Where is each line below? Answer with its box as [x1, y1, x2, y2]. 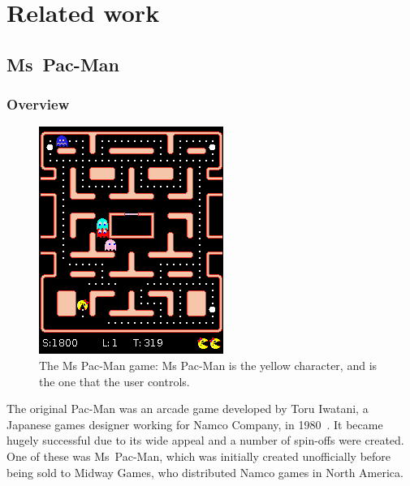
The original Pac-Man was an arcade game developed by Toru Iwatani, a [6, 400, 369, 417]
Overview [6, 94, 70, 114]
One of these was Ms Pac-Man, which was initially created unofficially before [6, 447, 391, 464]
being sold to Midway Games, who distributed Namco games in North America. [6, 463, 404, 480]
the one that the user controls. [39, 372, 190, 389]
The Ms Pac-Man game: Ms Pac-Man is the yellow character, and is [39, 356, 378, 373]
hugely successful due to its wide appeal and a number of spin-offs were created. [6, 432, 404, 449]
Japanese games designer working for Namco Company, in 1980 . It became [6, 415, 383, 432]
